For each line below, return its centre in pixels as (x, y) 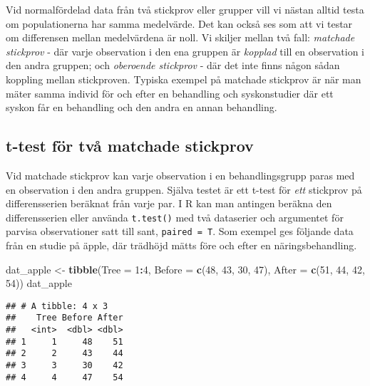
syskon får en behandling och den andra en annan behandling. (142, 107)
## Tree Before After (65, 318)
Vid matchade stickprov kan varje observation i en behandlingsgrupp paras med (180, 175)
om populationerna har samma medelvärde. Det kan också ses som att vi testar (179, 23)
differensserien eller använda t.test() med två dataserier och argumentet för (175, 217)
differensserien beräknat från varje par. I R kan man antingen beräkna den (169, 203)
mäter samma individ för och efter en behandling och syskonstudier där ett (170, 93)
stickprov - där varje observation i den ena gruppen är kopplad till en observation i (185, 51)
